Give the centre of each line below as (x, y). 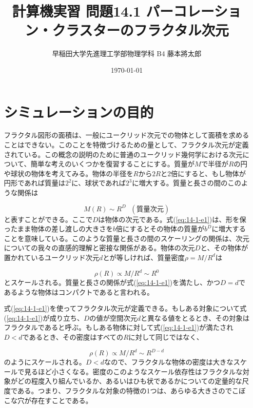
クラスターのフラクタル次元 (140, 30)
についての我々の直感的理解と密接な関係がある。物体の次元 (99, 248)
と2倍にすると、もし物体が (203, 173)
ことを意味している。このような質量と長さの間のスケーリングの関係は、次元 (127, 238)
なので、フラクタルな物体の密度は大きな (169, 362)
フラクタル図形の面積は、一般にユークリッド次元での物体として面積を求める (127, 135)
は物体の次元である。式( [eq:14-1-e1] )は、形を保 (172, 219)
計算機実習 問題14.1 (76, 11)
